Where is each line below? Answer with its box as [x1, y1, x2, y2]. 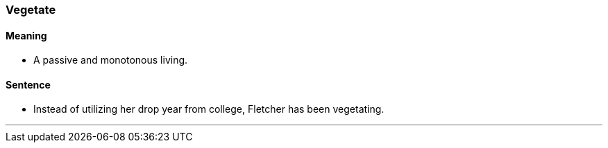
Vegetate [6, 3, 56, 17]
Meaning [6, 29, 47, 41]
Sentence [6, 78, 51, 91]
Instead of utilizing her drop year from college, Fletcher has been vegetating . [33, 103, 385, 115]
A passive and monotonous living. [33, 54, 188, 66]
